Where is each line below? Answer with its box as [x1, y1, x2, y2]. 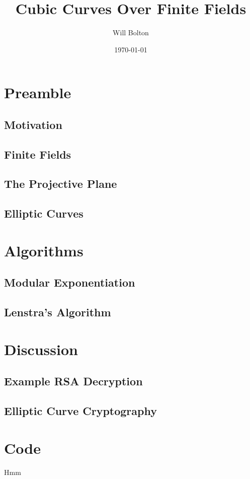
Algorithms [4, 240, 84, 260]
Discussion [4, 338, 78, 359]
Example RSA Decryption [4, 373, 143, 389]
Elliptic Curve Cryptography [4, 403, 157, 419]
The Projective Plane [4, 176, 117, 191]
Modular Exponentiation [4, 275, 135, 290]
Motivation [4, 116, 62, 132]
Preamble [4, 82, 71, 103]
